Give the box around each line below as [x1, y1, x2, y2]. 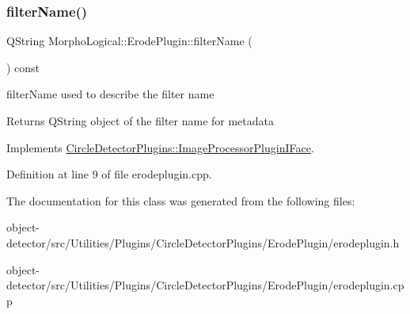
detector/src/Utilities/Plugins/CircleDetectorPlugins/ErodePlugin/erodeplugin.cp [6, 277, 404, 293]
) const [6, 59, 40, 75]
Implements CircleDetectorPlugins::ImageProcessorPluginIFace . [6, 139, 314, 155]
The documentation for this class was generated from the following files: [6, 192, 355, 209]
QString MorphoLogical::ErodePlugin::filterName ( [6, 33, 252, 49]
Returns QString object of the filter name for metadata [6, 113, 275, 128]
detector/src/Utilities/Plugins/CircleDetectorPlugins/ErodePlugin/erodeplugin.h [6, 234, 400, 251]
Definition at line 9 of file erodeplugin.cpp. [6, 166, 212, 182]
